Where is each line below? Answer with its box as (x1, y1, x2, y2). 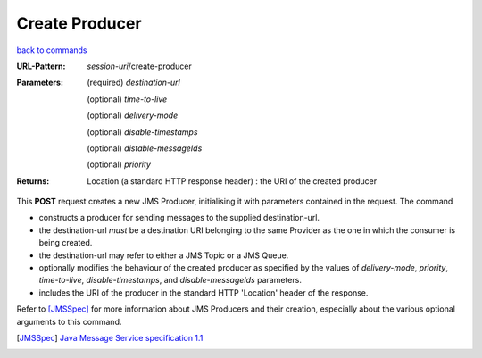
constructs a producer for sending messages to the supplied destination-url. (38, 212, 320, 223)
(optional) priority (87, 159, 152, 170)
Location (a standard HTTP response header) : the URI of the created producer (87, 175, 378, 187)
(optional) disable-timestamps (87, 126, 198, 137)
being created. (38, 237, 93, 248)
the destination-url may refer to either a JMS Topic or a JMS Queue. (38, 250, 289, 261)
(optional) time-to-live (87, 94, 168, 104)
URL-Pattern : (16, 61, 66, 71)
